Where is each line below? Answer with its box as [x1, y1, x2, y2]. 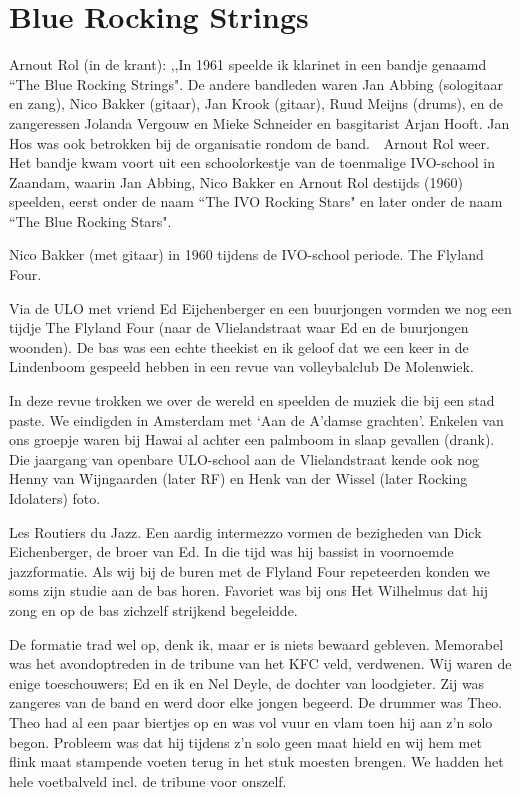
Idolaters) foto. [9, 488, 101, 508]
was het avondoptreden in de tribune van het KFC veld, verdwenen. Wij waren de [9, 653, 512, 674]
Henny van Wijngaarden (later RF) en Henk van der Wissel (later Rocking [9, 468, 468, 489]
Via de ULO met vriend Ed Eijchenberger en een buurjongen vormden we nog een [9, 297, 512, 318]
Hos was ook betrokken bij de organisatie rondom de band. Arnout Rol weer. [9, 132, 490, 153]
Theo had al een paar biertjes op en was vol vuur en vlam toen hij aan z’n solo [9, 711, 493, 732]
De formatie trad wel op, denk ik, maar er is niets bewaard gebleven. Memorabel [9, 633, 504, 654]
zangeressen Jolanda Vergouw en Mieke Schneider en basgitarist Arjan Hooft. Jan [9, 112, 510, 133]
